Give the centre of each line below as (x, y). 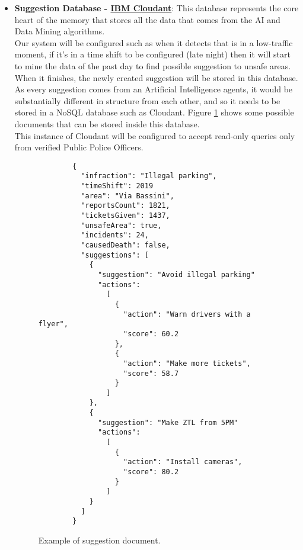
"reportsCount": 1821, (125, 206)
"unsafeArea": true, (121, 225)
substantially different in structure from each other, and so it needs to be (147, 100)
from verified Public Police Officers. (79, 147)
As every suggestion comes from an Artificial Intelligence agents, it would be (154, 89)
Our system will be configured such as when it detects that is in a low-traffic (154, 42)
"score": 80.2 (151, 472)
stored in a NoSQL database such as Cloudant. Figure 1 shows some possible (154, 112)
